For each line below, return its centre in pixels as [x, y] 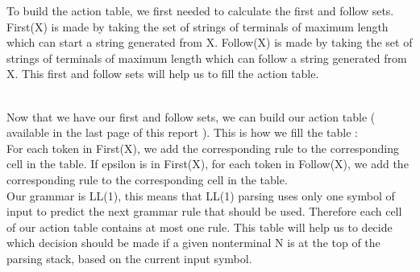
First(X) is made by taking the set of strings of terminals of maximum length [198, 26]
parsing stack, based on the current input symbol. [129, 258]
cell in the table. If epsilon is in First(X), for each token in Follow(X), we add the [208, 164]
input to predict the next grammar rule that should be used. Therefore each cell [204, 211]
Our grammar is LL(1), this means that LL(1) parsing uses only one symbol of [201, 195]
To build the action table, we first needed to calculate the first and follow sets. [200, 10]
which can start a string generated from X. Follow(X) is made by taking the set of [210, 42]
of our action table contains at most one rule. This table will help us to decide [200, 227]
